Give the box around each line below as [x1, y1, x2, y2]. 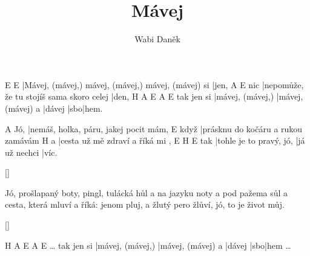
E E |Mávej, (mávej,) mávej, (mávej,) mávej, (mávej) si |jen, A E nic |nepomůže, [5, 78, 304, 91]
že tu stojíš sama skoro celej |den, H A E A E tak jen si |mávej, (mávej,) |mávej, [5, 90, 303, 103]
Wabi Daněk [134, 33, 180, 45]
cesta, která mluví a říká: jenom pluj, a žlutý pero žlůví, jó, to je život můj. [5, 198, 285, 211]
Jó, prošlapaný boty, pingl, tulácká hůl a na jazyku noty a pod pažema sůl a [5, 186, 288, 199]
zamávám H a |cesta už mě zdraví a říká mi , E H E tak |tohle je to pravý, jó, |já [5, 134, 305, 147]
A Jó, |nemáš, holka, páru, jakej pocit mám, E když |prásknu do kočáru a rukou [5, 122, 303, 135]
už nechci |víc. [5, 146, 58, 158]
